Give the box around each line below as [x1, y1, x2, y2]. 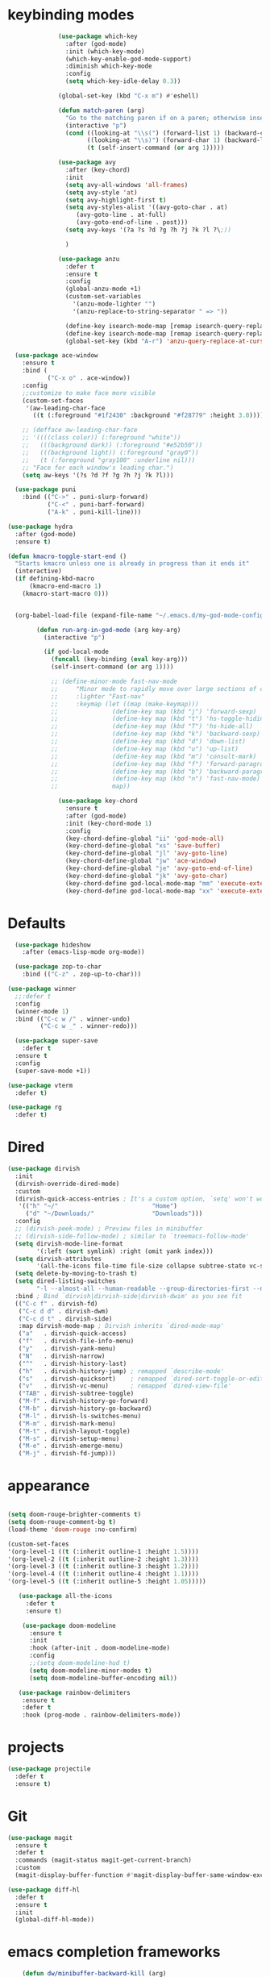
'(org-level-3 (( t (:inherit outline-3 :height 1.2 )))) [7, 1563, 199, 1571]
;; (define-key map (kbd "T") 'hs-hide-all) [50, 722, 253, 730]
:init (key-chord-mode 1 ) [64, 819, 152, 827]
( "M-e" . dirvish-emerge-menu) [18, 1442, 124, 1450]
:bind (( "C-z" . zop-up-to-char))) [22, 970, 142, 979]
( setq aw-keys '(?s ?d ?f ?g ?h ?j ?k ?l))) [22, 471, 174, 479]
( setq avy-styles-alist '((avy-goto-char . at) [64, 203, 228, 211]
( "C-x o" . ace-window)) [47, 374, 131, 382]
